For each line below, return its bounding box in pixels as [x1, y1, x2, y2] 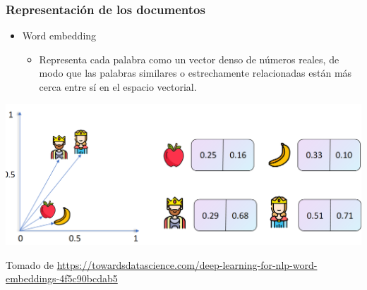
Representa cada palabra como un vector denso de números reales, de [39, 51, 339, 66]
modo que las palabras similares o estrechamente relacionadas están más [39, 65, 352, 80]
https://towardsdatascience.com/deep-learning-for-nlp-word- [56, 257, 318, 272]
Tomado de [6, 257, 54, 272]
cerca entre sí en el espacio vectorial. [39, 80, 197, 94]
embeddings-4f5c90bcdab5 [6, 271, 118, 286]
